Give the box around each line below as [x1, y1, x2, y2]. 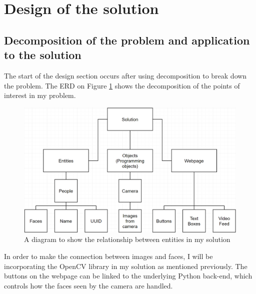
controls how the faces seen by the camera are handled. [4, 280, 173, 290]
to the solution [4, 47, 81, 62]
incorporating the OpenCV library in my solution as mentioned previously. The [4, 260, 247, 271]
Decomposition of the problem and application [4, 32, 250, 47]
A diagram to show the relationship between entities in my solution [24, 234, 230, 244]
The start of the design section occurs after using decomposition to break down [4, 70, 247, 80]
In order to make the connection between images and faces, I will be [4, 251, 213, 261]
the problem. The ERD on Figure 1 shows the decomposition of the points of [4, 80, 240, 90]
